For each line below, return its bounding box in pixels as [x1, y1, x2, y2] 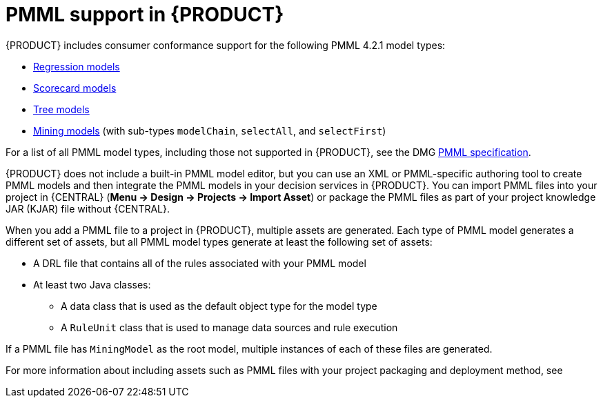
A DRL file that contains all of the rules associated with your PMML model [33, 257, 366, 269]
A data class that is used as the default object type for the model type [61, 299, 377, 312]
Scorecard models [33, 81, 117, 94]
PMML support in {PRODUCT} [6, 3, 284, 26]
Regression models [33, 60, 120, 72]
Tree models [33, 103, 90, 115]
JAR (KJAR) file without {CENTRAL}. [6, 202, 170, 215]
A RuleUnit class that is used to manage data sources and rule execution [61, 321, 398, 333]
